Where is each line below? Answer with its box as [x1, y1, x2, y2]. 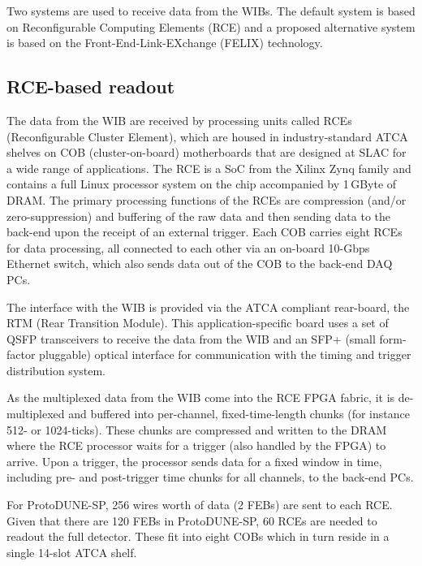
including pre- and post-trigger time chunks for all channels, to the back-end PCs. [6, 469, 414, 486]
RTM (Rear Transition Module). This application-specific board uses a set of [6, 314, 389, 331]
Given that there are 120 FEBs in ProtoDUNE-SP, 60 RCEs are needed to [6, 512, 377, 529]
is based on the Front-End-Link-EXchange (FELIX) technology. [6, 34, 323, 51]
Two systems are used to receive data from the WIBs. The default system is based [6, 2, 416, 19]
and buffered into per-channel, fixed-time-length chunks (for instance [68, 405, 410, 422]
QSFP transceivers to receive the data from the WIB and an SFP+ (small [6, 330, 376, 347]
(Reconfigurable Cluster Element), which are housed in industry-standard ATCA [6, 127, 408, 145]
